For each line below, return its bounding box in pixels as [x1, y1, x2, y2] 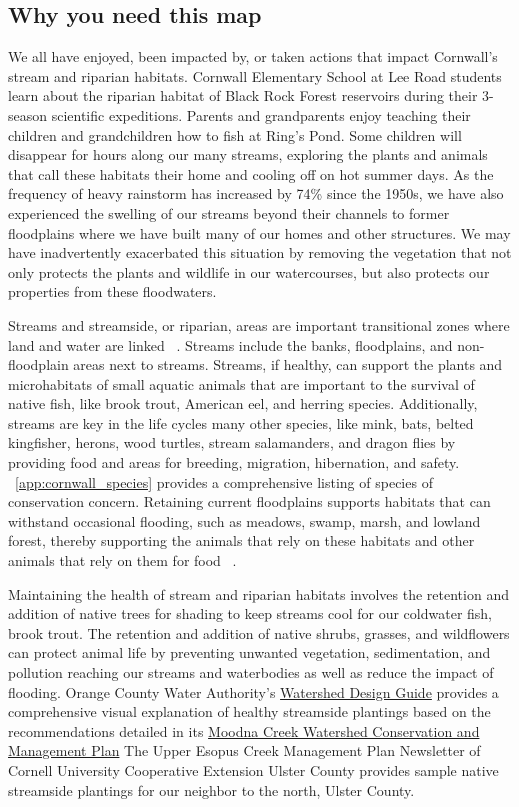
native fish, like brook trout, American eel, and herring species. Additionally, [8, 393, 478, 414]
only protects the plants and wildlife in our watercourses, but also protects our [8, 261, 490, 282]
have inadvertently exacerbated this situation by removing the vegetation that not [8, 242, 512, 263]
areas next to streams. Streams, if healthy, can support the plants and [73, 354, 503, 375]
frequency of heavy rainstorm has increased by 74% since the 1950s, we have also [8, 183, 504, 204]
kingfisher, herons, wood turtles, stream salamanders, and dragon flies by [8, 432, 456, 453]
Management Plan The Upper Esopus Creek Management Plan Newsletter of [8, 740, 481, 761]
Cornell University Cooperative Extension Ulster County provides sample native [8, 759, 499, 780]
